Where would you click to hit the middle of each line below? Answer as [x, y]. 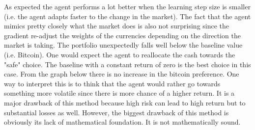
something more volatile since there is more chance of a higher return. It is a [119, 93]
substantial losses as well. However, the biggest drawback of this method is [116, 112]
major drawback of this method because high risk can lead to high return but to [125, 102]
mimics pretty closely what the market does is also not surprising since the [117, 26]
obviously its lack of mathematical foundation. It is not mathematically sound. [122, 122]
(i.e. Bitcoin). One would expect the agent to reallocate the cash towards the [120, 54]
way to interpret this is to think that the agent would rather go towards [112, 83]
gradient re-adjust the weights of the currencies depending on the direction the [122, 35]
